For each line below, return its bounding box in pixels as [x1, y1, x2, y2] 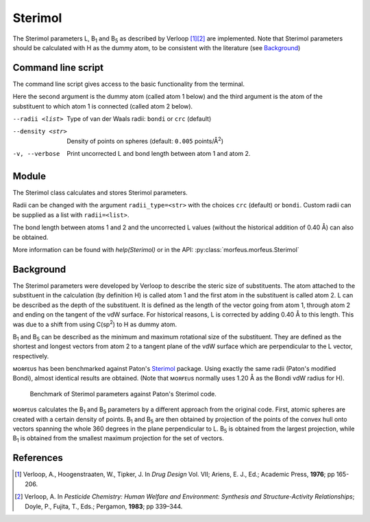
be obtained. [12, 233, 49, 241]
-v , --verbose [12, 150, 60, 158]
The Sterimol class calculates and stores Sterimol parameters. [12, 189, 188, 197]
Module [12, 170, 46, 182]
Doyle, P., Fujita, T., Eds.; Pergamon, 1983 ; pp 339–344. [25, 502, 183, 510]
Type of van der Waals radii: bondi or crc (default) [66, 115, 212, 123]
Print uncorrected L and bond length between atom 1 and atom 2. [66, 150, 251, 158]
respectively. [12, 352, 49, 360]
